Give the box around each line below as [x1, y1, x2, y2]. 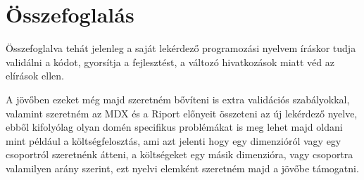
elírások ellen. [6, 68, 64, 83]
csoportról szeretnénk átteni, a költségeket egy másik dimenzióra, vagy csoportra [6, 147, 353, 162]
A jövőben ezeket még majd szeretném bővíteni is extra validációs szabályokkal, [6, 91, 350, 106]
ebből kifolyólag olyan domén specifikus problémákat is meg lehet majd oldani [6, 120, 343, 134]
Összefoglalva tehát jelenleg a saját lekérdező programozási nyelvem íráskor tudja [6, 41, 356, 56]
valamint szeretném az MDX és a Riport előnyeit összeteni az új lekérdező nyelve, [6, 105, 358, 120]
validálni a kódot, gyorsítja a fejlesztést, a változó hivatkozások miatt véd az [6, 54, 334, 69]
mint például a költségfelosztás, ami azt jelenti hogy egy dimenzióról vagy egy [6, 133, 341, 148]
